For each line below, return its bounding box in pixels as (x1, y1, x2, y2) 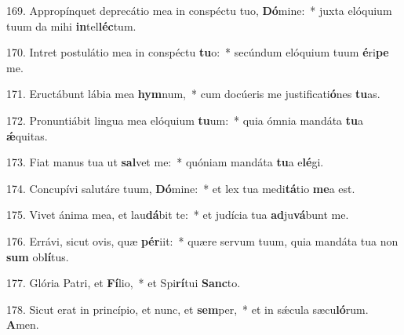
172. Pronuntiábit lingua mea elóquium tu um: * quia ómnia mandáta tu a (6, 111, 364, 128)
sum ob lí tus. (6, 248, 69, 264)
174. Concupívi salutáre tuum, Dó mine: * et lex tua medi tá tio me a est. (6, 180, 355, 196)
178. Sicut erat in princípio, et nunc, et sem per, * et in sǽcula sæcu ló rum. (6, 300, 369, 317)
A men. (6, 316, 39, 333)
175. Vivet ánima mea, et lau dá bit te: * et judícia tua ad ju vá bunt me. (6, 206, 349, 223)
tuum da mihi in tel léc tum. (6, 17, 136, 34)
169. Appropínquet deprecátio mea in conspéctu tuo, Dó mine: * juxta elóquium (6, 2, 392, 18)
